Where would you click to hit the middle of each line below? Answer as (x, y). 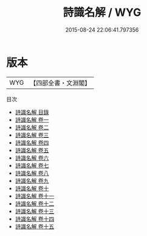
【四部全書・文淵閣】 (60, 83)
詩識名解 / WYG (102, 13)
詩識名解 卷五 (32, 150)
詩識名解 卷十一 (35, 196)
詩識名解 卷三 (32, 135)
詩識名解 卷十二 (35, 203)
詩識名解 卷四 (32, 142)
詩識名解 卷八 (32, 173)
